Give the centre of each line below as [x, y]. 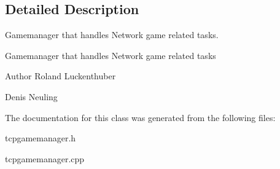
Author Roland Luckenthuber [60, 76]
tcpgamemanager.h [41, 138]
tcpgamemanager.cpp [45, 158]
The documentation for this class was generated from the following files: [140, 117]
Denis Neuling [31, 96]
